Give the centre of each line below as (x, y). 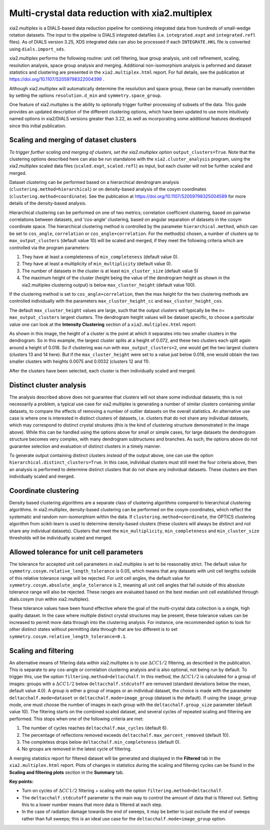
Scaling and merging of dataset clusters (73, 140)
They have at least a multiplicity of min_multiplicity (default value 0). (97, 264)
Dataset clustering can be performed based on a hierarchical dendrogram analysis (94, 182)
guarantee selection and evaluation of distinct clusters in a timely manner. (85, 446)
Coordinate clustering (44, 490)
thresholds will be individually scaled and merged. (61, 538)
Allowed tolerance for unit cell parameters (76, 552)
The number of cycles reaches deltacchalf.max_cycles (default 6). (95, 728)
